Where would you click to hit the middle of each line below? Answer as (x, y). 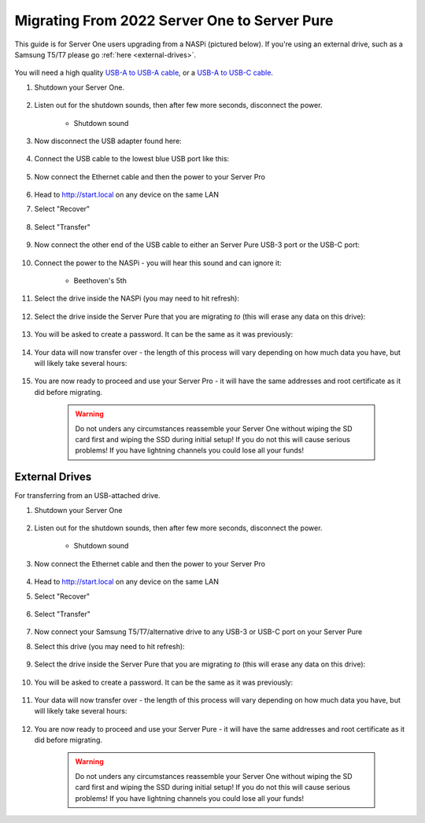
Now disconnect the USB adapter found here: (108, 141)
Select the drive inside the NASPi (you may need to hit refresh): (137, 298)
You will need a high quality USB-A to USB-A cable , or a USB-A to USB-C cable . (144, 73)
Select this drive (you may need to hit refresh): (109, 646)
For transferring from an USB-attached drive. (87, 496)
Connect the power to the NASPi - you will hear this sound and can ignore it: (158, 263)
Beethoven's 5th (100, 281)
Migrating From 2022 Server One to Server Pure (174, 20)
